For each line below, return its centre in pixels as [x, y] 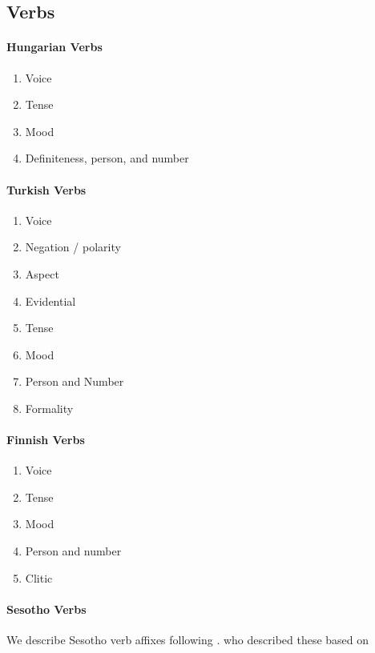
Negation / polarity [73, 247]
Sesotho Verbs [46, 609]
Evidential [50, 300]
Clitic [39, 577]
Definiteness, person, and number [107, 158]
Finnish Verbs [46, 440]
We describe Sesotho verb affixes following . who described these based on [188, 640]
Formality [49, 408]
